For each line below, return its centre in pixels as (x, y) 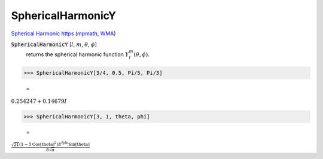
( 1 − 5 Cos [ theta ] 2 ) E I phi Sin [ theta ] (54, 144)
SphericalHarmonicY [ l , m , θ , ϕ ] (54, 44)
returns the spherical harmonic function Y (77, 54)
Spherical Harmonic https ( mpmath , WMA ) (63, 33)
